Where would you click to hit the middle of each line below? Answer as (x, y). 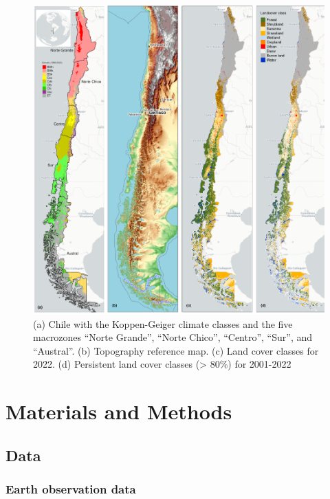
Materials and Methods (119, 411)
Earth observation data (71, 489)
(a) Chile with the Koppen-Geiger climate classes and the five (163, 323)
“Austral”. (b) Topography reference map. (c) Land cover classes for (176, 350)
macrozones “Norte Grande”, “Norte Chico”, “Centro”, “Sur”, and (173, 337)
